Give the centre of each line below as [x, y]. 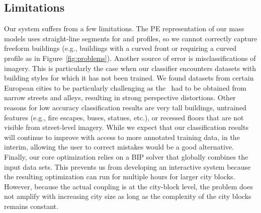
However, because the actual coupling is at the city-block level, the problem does [128, 186]
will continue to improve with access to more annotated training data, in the [122, 137]
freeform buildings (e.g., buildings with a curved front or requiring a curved [120, 48]
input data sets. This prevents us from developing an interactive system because [127, 166]
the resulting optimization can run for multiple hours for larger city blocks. [120, 176]
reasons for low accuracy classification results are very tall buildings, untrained [125, 107]
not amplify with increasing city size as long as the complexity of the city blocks [128, 196]
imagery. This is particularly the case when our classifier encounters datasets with [130, 68]
